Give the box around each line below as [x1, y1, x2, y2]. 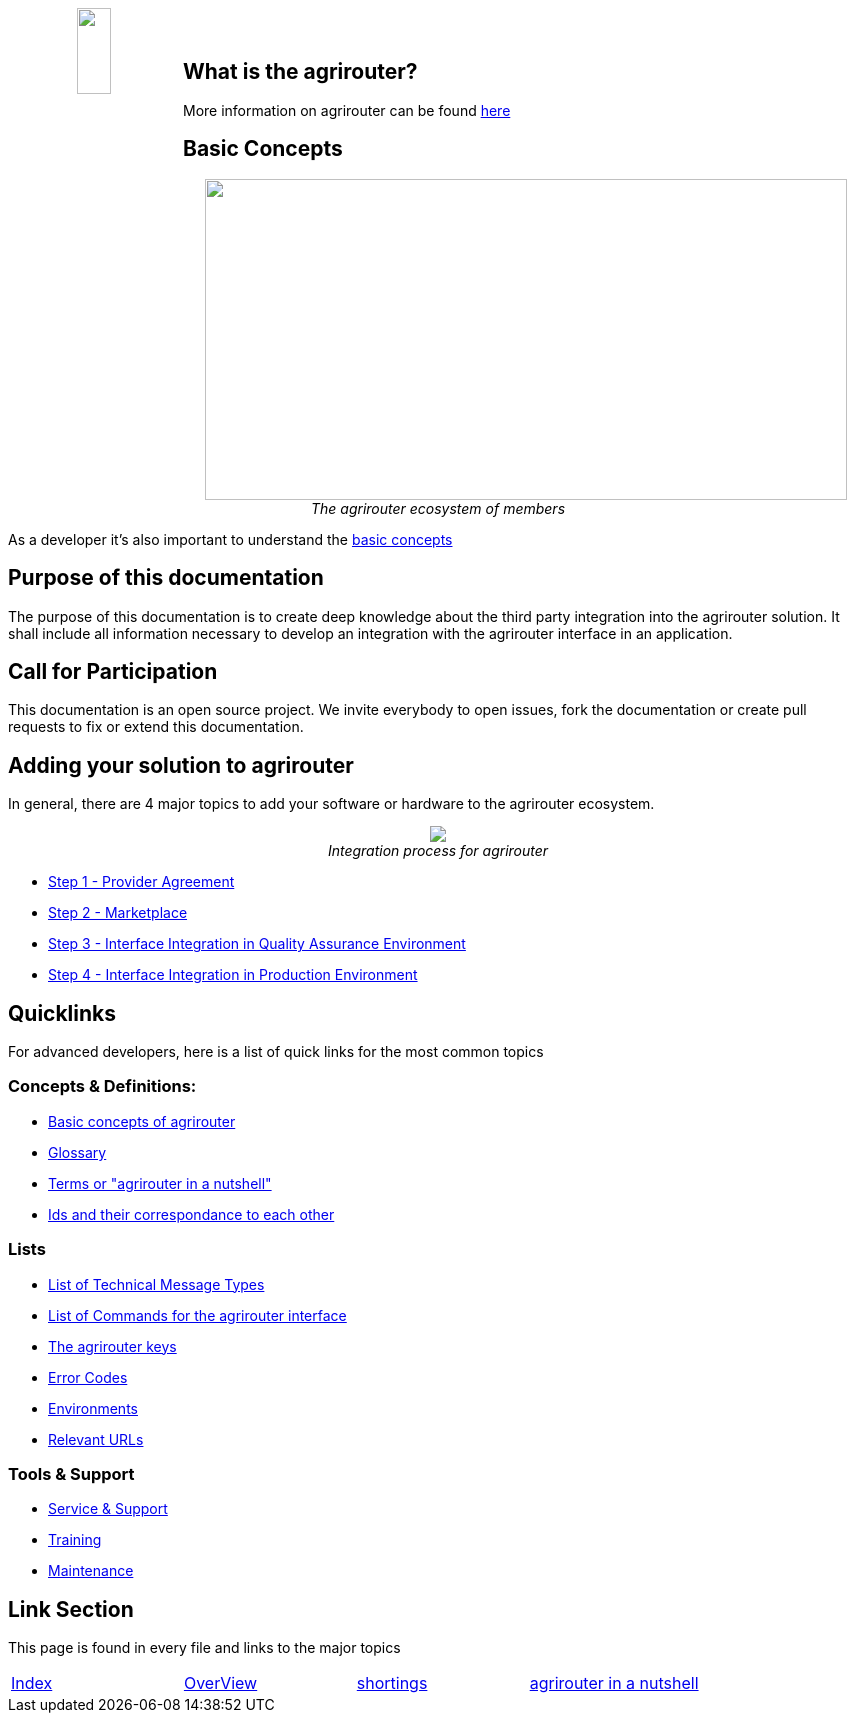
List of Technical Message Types [48, 1275, 265, 1293]
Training [48, 1531, 102, 1549]
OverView [183, 1673, 258, 1694]
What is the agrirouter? [183, 59, 418, 85]
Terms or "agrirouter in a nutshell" [48, 1174, 272, 1192]
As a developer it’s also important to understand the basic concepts [8, 530, 453, 548]
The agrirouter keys [48, 1337, 177, 1355]
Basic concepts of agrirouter [48, 1112, 236, 1130]
